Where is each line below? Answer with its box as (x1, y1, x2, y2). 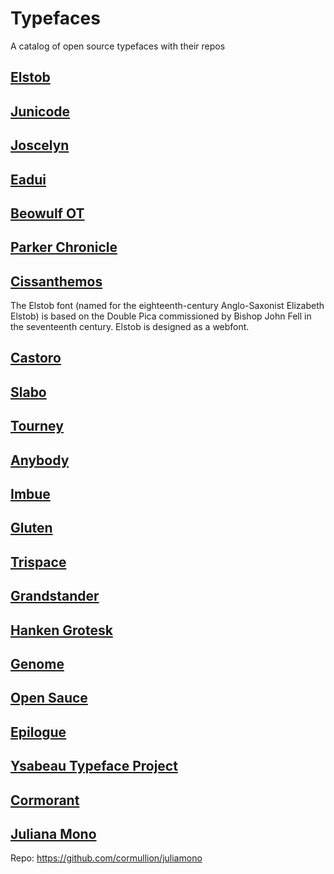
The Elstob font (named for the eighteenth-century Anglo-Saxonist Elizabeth (10, 300, 325, 312)
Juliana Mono (10, 825, 97, 842)
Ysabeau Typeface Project (10, 758, 178, 775)
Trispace (10, 553, 67, 571)
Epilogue (10, 723, 67, 741)
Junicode (10, 103, 71, 120)
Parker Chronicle (10, 239, 118, 256)
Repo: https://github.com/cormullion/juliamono (10, 852, 203, 864)
